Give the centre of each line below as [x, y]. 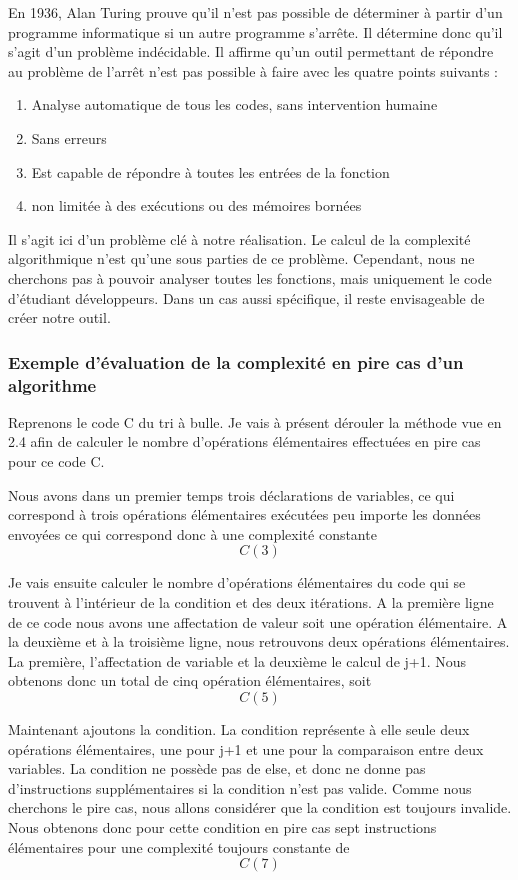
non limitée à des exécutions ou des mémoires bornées [196, 205]
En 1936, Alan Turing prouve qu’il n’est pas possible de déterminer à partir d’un [255, 12]
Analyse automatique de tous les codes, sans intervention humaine [234, 104]
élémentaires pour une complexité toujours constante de [179, 846]
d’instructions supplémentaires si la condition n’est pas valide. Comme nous [240, 787]
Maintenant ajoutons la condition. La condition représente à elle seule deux [239, 728]
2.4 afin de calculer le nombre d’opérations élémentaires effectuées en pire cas [244, 441]
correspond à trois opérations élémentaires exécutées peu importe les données [244, 514]
